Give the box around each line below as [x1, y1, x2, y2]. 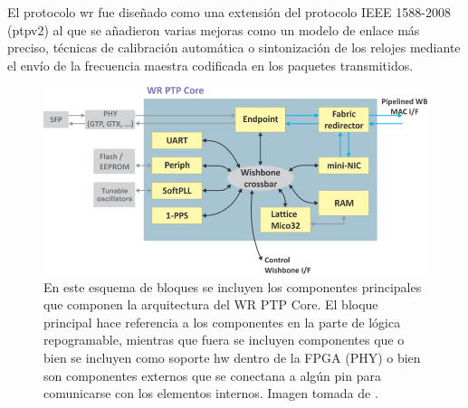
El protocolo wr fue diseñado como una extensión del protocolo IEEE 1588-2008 [7, 3, 451, 21]
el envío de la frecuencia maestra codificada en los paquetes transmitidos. [7, 55, 414, 74]
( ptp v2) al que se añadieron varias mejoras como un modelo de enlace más [7, 20, 420, 39]
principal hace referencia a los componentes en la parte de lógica [43, 312, 401, 331]
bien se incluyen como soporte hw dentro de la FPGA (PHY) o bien [43, 348, 421, 367]
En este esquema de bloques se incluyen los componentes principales [43, 277, 422, 296]
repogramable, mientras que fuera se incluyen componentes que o [43, 330, 405, 349]
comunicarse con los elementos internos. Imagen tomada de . [43, 384, 378, 403]
